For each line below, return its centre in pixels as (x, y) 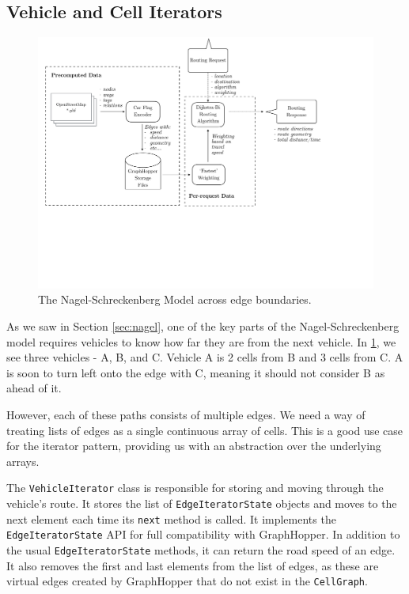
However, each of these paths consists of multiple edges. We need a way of (186, 414)
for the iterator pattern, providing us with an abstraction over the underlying (194, 446)
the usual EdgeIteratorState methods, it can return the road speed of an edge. (201, 549)
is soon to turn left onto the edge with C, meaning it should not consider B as (196, 372)
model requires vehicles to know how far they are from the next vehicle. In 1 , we (201, 341)
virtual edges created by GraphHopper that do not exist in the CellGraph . (187, 581)
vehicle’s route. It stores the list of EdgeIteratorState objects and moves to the (202, 503)
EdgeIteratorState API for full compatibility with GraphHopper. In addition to (203, 534)
